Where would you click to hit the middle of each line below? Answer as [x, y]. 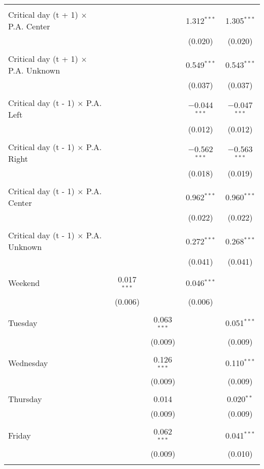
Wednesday [28, 363]
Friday [20, 435]
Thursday [25, 399]
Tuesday [23, 323]
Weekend [24, 283]
